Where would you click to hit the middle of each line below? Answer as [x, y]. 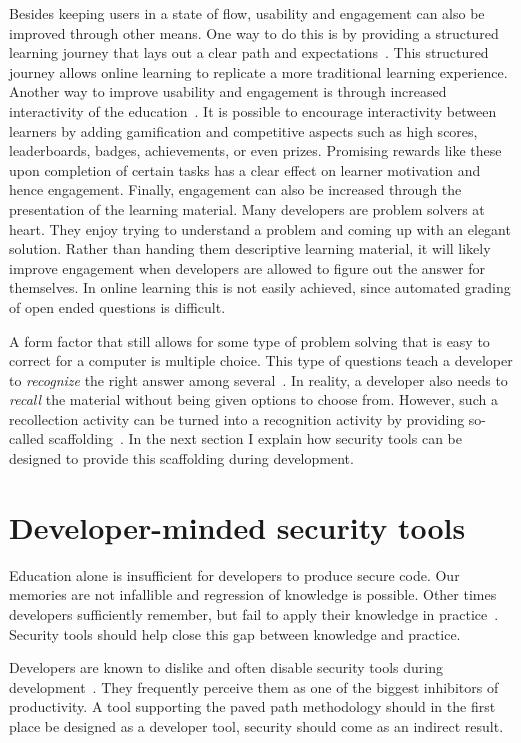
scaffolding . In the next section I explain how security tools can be [255, 438]
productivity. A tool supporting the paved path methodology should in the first [252, 706]
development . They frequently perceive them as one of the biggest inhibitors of [254, 686]
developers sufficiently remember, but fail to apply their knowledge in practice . [254, 613]
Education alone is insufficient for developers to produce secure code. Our [234, 574]
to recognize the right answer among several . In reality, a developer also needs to [258, 379]
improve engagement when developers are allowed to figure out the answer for [247, 267]
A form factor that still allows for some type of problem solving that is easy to [249, 340]
